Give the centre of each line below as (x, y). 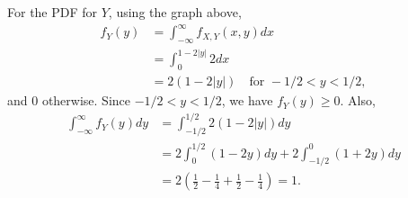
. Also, (358, 100)
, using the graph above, (175, 12)
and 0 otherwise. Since (69, 100)
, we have (247, 100)
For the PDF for (53, 12)
